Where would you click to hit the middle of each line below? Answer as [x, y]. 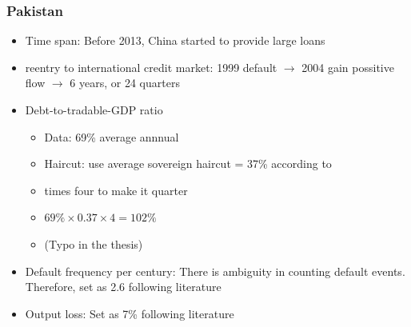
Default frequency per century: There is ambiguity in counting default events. [215, 271]
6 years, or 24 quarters [125, 83]
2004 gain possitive [348, 67]
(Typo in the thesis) [94, 243]
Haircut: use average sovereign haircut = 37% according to [188, 163]
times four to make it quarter [116, 190]
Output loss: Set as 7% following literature [130, 313]
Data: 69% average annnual [112, 136]
